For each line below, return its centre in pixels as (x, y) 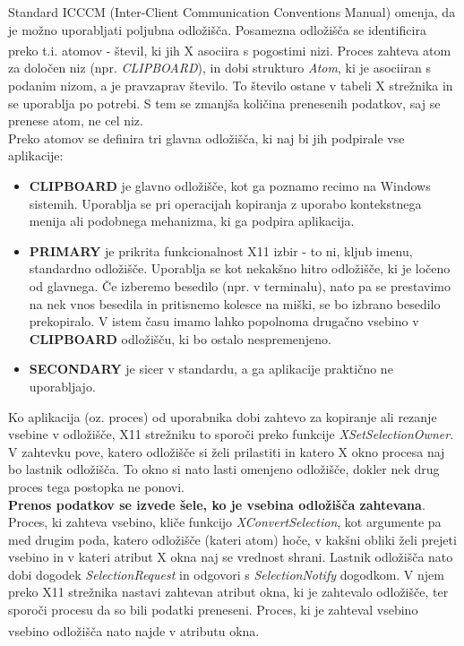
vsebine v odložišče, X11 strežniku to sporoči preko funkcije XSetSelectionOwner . (231, 434)
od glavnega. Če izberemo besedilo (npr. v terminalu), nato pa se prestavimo (240, 285)
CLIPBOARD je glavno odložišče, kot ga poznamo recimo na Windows (230, 185)
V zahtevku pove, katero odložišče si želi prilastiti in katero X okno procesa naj (227, 451)
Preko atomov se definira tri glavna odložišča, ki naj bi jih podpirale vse (206, 138)
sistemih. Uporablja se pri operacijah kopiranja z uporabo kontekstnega (225, 203)
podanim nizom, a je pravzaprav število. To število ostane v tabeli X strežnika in (231, 86)
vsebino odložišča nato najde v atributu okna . (134, 630)
